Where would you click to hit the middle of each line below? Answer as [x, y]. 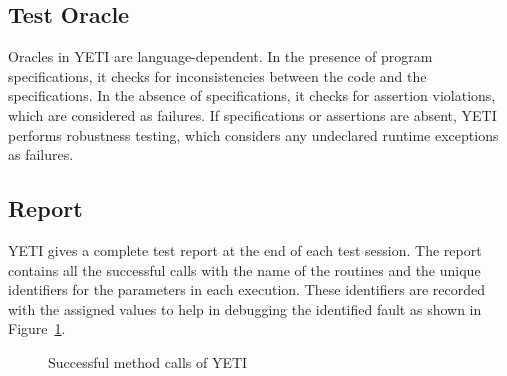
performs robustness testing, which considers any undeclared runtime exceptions [253, 134]
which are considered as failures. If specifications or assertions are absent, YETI [252, 114]
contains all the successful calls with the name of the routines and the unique [244, 269]
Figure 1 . [37, 328]
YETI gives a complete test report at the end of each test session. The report [245, 249]
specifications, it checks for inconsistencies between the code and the [217, 75]
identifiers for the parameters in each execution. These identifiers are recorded [246, 289]
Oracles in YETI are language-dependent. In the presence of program [220, 56]
